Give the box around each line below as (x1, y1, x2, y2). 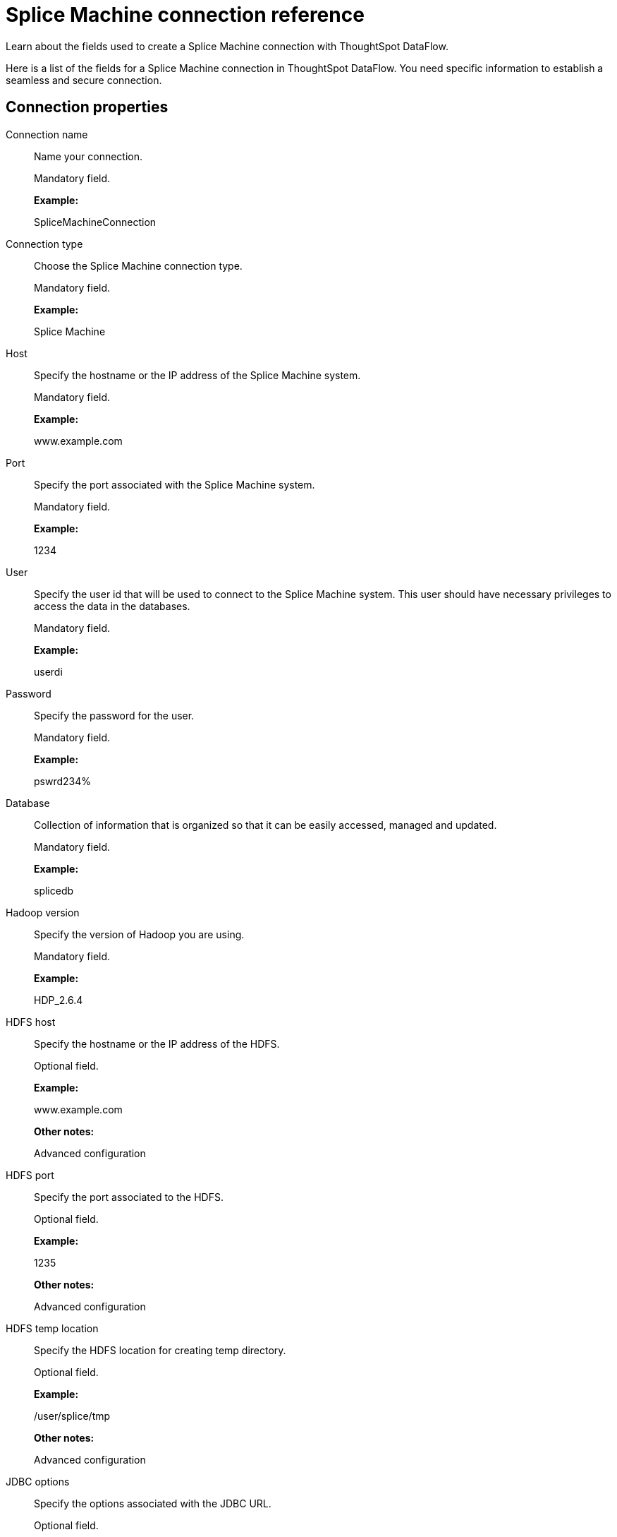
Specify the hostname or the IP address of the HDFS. (34, 1037, 280, 1050)
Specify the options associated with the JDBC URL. (34, 1497, 271, 1509)
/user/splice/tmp (34, 1409, 111, 1422)
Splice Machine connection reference (6, 3, 365, 27)
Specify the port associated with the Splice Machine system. (34, 478, 315, 491)
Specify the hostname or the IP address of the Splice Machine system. (34, 369, 361, 381)
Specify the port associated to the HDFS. (34, 1190, 224, 1203)
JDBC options (6, 1475, 70, 1488)
